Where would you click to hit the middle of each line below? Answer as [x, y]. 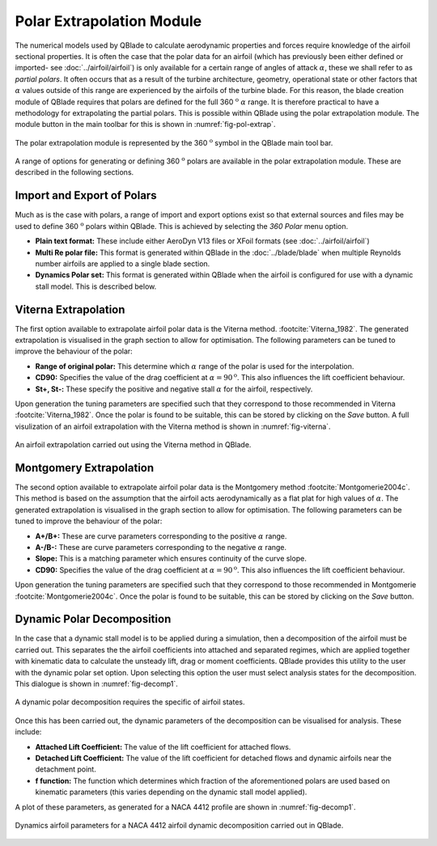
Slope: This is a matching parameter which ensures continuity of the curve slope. [171, 559]
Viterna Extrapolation [70, 309]
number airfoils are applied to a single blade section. [123, 264]
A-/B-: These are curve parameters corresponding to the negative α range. [161, 547]
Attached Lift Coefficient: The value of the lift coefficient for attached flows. [163, 747]
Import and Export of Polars [86, 195]
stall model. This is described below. [96, 286]
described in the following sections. [74, 172]
